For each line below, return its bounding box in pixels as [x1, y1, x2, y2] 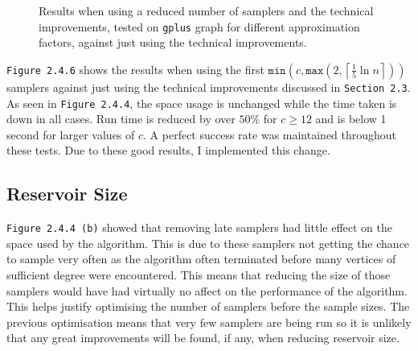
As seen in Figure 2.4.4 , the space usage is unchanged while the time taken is [6, 94, 397, 111]
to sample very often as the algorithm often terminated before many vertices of [6, 250, 396, 267]
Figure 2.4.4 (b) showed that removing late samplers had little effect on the [6, 219, 392, 236]
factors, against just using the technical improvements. [39, 34, 307, 51]
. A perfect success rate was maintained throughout [143, 126, 397, 142]
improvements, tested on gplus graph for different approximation [39, 18, 360, 35]
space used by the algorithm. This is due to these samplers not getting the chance [6, 234, 410, 251]
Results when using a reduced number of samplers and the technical [39, 2, 374, 19]
